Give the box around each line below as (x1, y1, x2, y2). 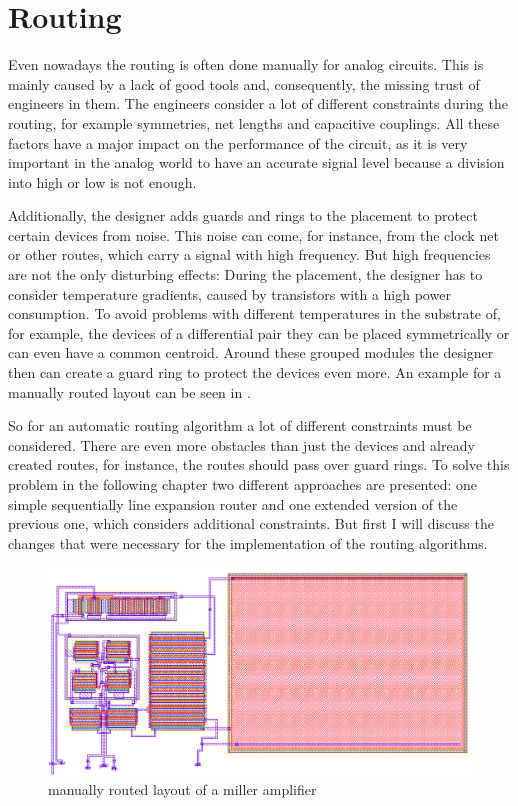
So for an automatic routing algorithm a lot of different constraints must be (8, 415, 472, 436)
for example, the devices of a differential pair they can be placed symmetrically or (8, 322, 510, 343)
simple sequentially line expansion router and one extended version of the (8, 493, 458, 514)
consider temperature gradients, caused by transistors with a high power (8, 283, 451, 304)
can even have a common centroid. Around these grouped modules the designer (8, 342, 494, 363)
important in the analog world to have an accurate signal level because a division (8, 152, 505, 173)
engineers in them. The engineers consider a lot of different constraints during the (8, 93, 508, 114)
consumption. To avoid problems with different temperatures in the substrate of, (8, 303, 501, 324)
